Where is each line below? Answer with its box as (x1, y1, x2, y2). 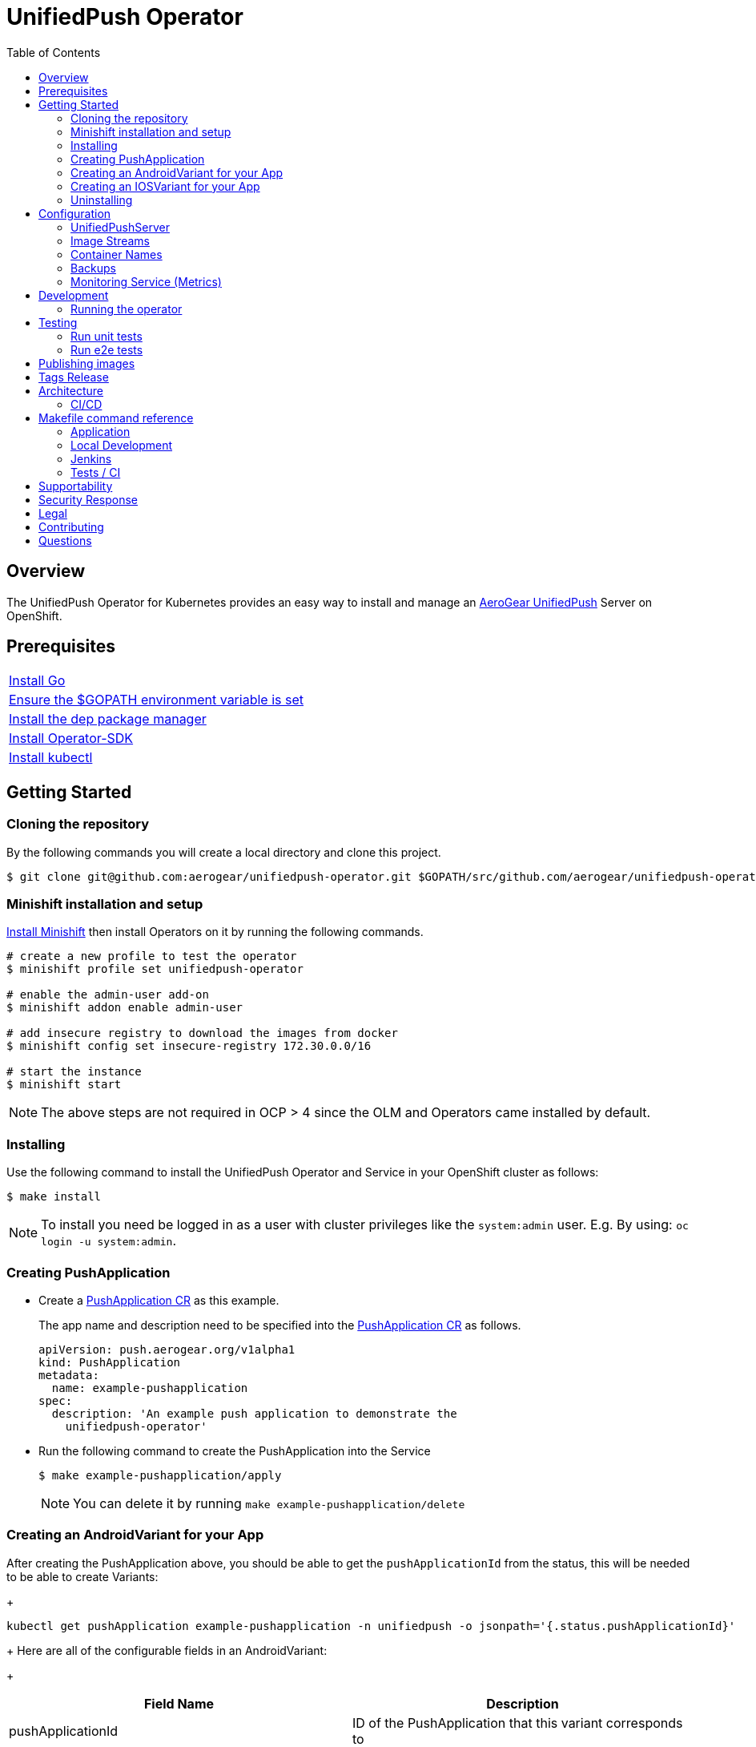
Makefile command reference (38, 410, 194, 425)
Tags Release (38, 369, 109, 384)
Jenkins (70, 451, 112, 466)
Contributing (38, 519, 104, 534)
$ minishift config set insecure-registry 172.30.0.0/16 (6, 1039, 372, 1053)
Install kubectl (9, 749, 93, 766)
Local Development (70, 438, 173, 452)
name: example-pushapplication (51, 1381, 248, 1394)
